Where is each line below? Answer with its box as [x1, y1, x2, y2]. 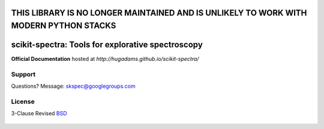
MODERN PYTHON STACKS [11, 21, 116, 31]
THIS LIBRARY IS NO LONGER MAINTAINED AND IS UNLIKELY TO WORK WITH [11, 8, 307, 18]
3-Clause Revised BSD [11, 110, 67, 117]
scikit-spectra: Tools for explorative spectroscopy [11, 39, 203, 50]
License [11, 97, 35, 106]
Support [11, 70, 36, 78]
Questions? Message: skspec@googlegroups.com [11, 82, 136, 90]
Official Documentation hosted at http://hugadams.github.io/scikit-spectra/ [11, 56, 199, 63]
